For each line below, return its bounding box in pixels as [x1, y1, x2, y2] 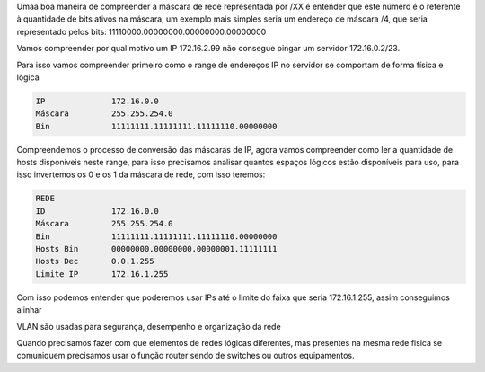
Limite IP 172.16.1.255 [35, 269, 169, 279]
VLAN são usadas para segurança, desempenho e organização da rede [16, 321, 282, 332]
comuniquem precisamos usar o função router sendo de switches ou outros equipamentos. [16, 350, 355, 361]
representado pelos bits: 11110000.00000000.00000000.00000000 [16, 26, 267, 37]
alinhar [16, 305, 42, 315]
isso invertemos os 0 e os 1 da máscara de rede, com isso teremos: [16, 169, 266, 180]
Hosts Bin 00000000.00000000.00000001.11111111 [35, 244, 278, 254]
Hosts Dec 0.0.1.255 [35, 256, 154, 267]
